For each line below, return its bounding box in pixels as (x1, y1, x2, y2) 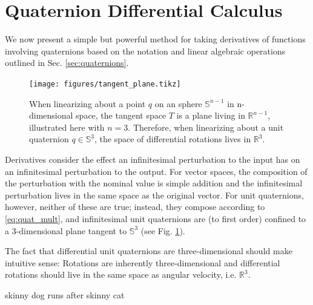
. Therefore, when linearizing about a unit (128, 120, 284, 133)
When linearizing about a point (29, 97, 146, 110)
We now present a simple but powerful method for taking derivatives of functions (5, 33, 306, 45)
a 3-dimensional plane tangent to (5, 224, 127, 237)
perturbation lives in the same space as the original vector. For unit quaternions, (5, 188, 304, 201)
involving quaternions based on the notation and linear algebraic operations (5, 44, 286, 57)
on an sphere (154, 97, 202, 110)
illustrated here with (29, 120, 105, 133)
